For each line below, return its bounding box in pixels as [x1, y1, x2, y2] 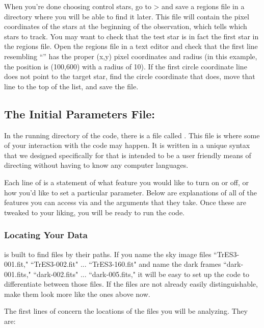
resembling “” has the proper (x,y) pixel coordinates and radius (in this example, [4, 51, 257, 61]
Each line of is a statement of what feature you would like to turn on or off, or [4, 176, 249, 187]
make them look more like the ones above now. [4, 288, 150, 299]
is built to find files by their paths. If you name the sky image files [4, 248, 212, 259]
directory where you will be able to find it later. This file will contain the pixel [4, 11, 249, 21]
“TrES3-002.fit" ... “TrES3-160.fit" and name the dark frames [30, 259, 221, 269]
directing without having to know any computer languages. [4, 160, 189, 170]
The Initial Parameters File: [4, 106, 155, 121]
